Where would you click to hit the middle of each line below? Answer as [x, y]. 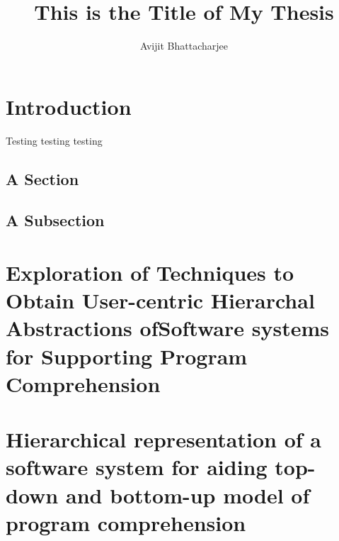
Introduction [69, 106]
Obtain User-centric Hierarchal [160, 300]
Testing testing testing [54, 140]
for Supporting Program [127, 356]
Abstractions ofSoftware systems [167, 328]
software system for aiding [137, 467]
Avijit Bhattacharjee [184, 46]
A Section [42, 178]
